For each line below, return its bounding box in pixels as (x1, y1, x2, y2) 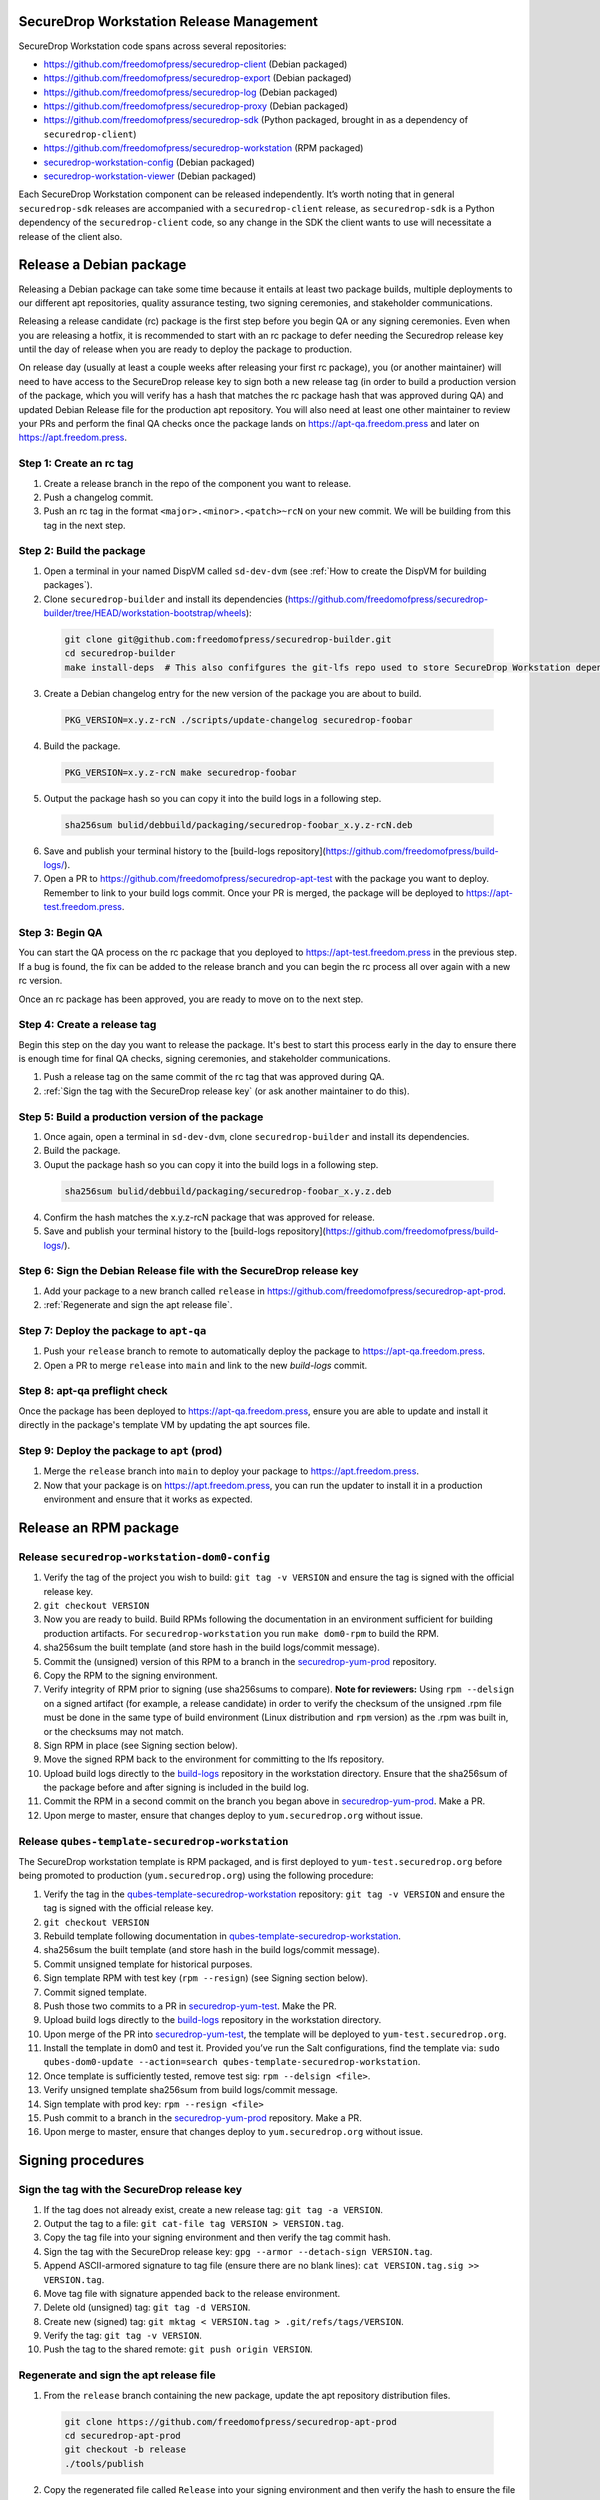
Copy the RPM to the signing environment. (43, 1669, 219, 1681)
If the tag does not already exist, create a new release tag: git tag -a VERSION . (43, 2203, 384, 2215)
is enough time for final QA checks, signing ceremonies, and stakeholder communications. (18, 1053, 391, 1065)
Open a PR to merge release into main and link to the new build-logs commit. (43, 1359, 368, 1371)
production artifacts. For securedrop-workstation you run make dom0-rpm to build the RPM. (43, 1627, 440, 1639)
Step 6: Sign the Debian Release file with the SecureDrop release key (18, 1264, 359, 1278)
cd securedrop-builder (64, 648, 176, 659)
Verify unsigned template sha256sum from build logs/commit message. (43, 2084, 339, 2096)
